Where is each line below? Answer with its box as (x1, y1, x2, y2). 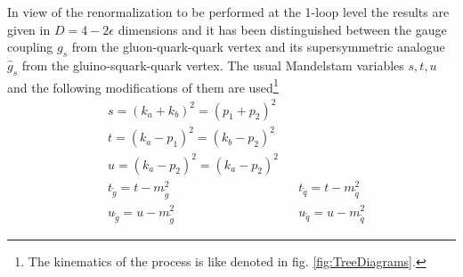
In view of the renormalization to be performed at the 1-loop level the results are (7, 3, 450, 20)
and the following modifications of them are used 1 (7, 75, 279, 96)
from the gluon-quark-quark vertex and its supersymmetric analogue (71, 37, 445, 56)
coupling (7, 37, 53, 56)
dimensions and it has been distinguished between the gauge (118, 20, 447, 38)
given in (7, 20, 51, 38)
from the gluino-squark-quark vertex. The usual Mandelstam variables (21, 55, 404, 74)
